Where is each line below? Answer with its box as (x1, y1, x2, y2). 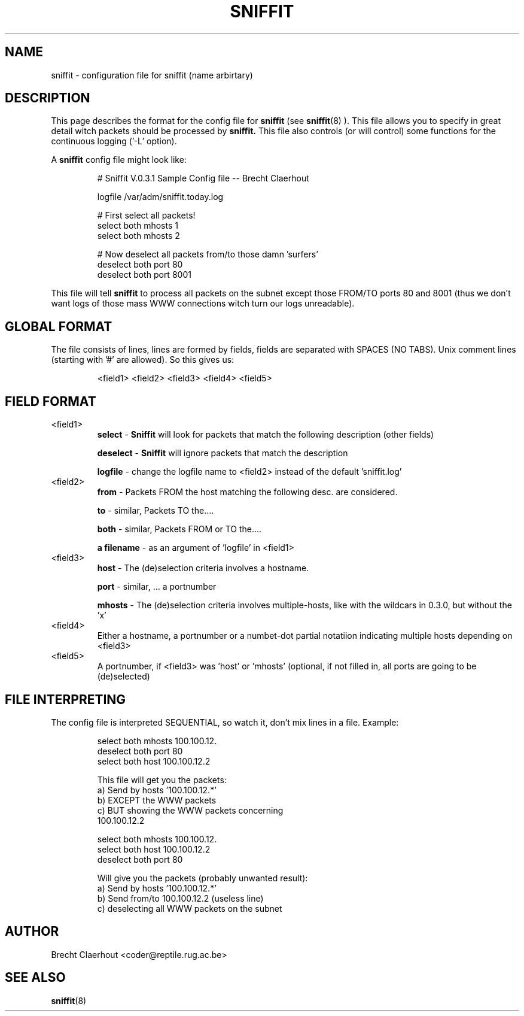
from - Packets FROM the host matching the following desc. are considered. (97, 487, 398, 498)
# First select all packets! (97, 210, 196, 221)
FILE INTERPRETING (5, 692, 126, 707)
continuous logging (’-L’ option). (51, 136, 177, 147)
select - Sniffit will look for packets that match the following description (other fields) (97, 429, 434, 440)
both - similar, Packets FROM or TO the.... (97, 524, 262, 535)
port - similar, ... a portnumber (97, 581, 217, 592)
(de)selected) (97, 671, 150, 682)
